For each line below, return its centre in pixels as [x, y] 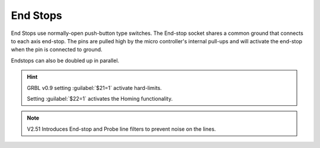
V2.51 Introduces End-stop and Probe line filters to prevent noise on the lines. [121, 129]
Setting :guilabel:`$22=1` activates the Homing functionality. [100, 98]
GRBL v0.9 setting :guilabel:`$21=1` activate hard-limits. [95, 88]
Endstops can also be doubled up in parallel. [65, 60]
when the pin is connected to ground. [57, 50]
